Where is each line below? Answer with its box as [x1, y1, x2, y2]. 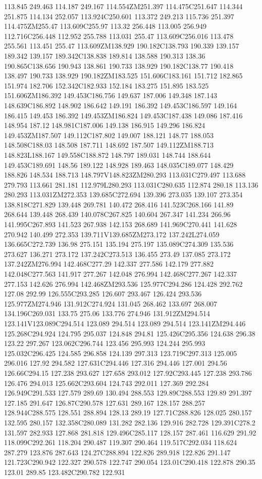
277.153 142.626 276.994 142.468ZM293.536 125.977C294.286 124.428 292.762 [4, 278, 243, 289]
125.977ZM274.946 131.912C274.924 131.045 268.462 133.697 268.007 [4, 298, 217, 309]
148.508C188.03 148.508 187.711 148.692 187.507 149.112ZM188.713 [4, 140, 214, 150]
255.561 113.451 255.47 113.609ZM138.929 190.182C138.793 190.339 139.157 [4, 40, 239, 51]
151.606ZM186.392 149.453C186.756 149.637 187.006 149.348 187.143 [4, 90, 217, 101]
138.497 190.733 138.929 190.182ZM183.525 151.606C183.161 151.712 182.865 [4, 70, 243, 81]
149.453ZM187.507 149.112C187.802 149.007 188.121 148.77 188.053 [4, 129, 214, 140]
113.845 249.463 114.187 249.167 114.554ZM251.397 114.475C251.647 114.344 [4, 1, 243, 11]
